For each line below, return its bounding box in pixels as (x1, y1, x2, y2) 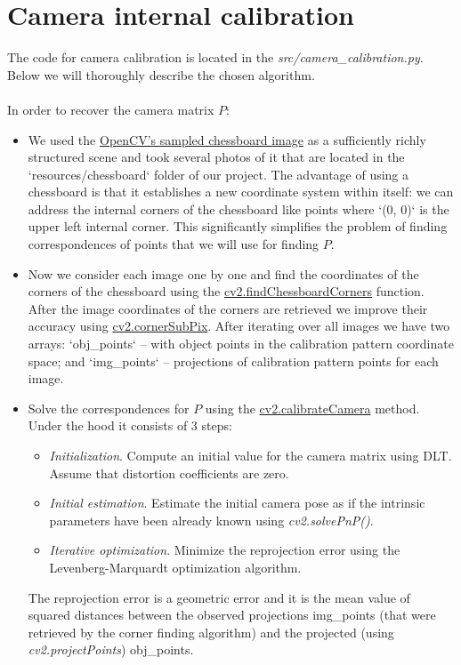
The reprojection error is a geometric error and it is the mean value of (28, 588, 410, 606)
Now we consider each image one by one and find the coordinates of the (28, 264, 419, 283)
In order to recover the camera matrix (7, 100, 214, 118)
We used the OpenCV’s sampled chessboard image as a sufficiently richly (28, 130, 426, 148)
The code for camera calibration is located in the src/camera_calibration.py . (7, 48, 424, 67)
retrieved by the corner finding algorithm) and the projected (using (28, 622, 394, 641)
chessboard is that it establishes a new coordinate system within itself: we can (28, 182, 454, 201)
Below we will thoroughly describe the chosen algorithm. (7, 65, 315, 84)
